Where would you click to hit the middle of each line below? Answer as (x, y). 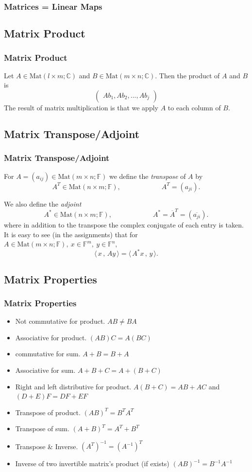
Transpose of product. (48, 412)
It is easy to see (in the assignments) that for (71, 234)
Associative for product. (51, 337)
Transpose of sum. (42, 428)
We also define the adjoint (43, 203)
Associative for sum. (45, 370)
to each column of (194, 108)
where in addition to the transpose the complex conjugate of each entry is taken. (124, 224)
